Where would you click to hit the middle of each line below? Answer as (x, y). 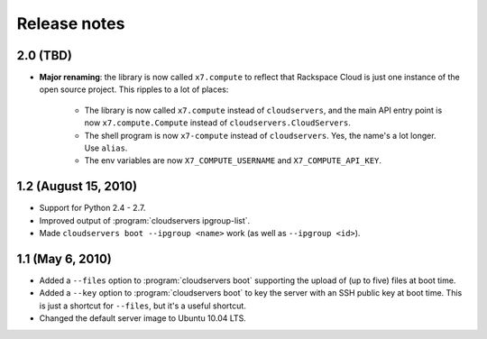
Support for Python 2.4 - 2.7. (92, 208)
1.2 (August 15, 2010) (77, 186)
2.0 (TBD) (44, 55)
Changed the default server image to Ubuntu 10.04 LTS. (143, 318)
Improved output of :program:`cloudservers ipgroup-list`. (145, 220)
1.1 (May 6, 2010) (64, 258)
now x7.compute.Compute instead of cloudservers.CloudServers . (217, 123)
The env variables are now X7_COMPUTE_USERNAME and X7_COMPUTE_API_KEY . (233, 160)
